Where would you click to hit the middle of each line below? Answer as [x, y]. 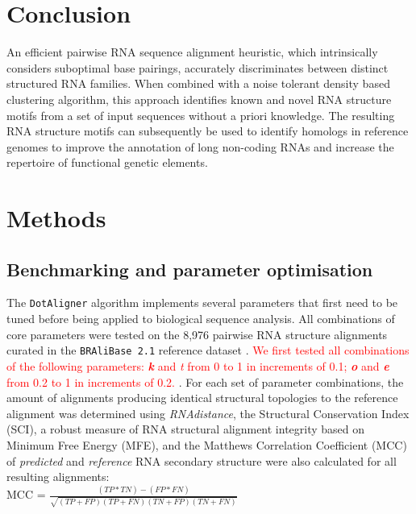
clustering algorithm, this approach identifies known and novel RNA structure [199, 99]
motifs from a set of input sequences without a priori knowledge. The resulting [201, 115]
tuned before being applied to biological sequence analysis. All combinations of [201, 319]
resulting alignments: [58, 477]
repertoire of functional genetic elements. [107, 162]
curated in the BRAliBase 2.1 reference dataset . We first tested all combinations [208, 350]
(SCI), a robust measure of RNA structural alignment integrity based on [186, 429]
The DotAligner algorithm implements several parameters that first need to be [202, 303]
